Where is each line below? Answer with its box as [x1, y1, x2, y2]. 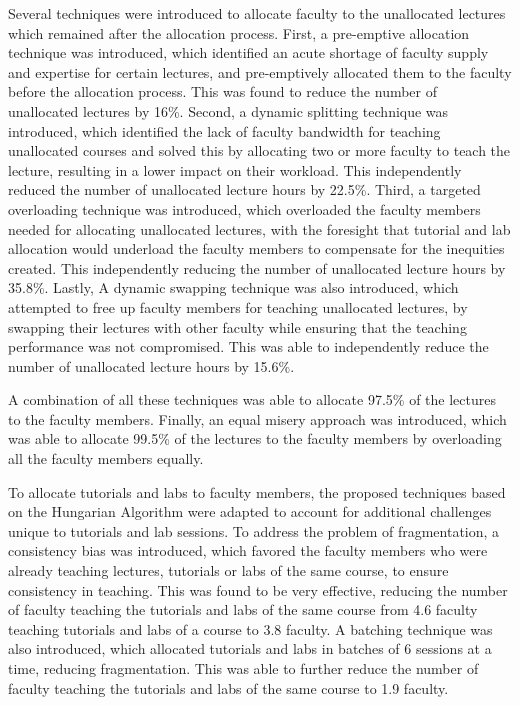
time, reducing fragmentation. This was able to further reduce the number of [8, 658, 479, 678]
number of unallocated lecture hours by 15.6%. [8, 355, 295, 376]
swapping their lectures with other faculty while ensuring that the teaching [8, 316, 467, 337]
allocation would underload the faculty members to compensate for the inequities [8, 238, 505, 259]
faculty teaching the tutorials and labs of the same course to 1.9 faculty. [8, 677, 449, 698]
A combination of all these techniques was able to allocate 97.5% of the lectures [8, 389, 496, 410]
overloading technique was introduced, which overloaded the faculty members [8, 198, 481, 219]
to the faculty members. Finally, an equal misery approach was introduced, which [8, 408, 507, 429]
